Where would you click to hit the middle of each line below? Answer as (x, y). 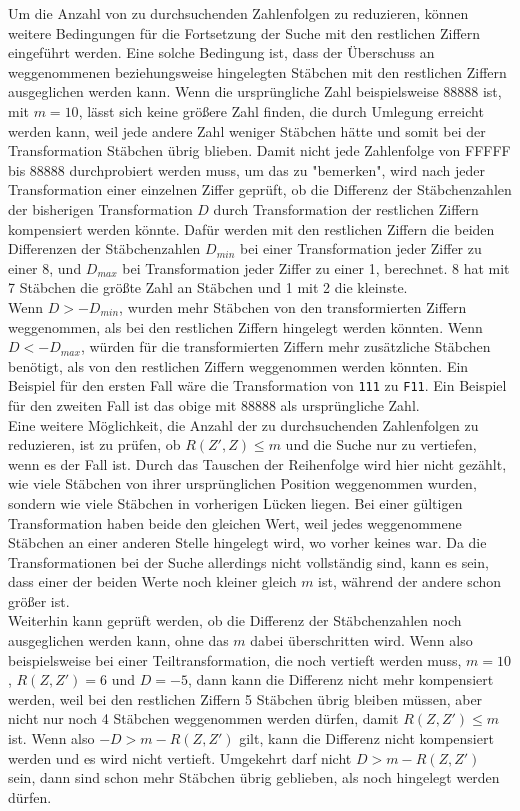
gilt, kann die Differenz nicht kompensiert (366, 738)
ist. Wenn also (51, 738)
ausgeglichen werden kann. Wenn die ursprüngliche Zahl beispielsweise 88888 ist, (255, 91)
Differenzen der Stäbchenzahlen (104, 248)
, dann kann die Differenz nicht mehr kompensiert (340, 679)
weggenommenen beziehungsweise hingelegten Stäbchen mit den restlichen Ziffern (257, 71)
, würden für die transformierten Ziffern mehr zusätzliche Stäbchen (285, 346)
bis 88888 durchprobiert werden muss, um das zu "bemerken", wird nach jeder (246, 169)
